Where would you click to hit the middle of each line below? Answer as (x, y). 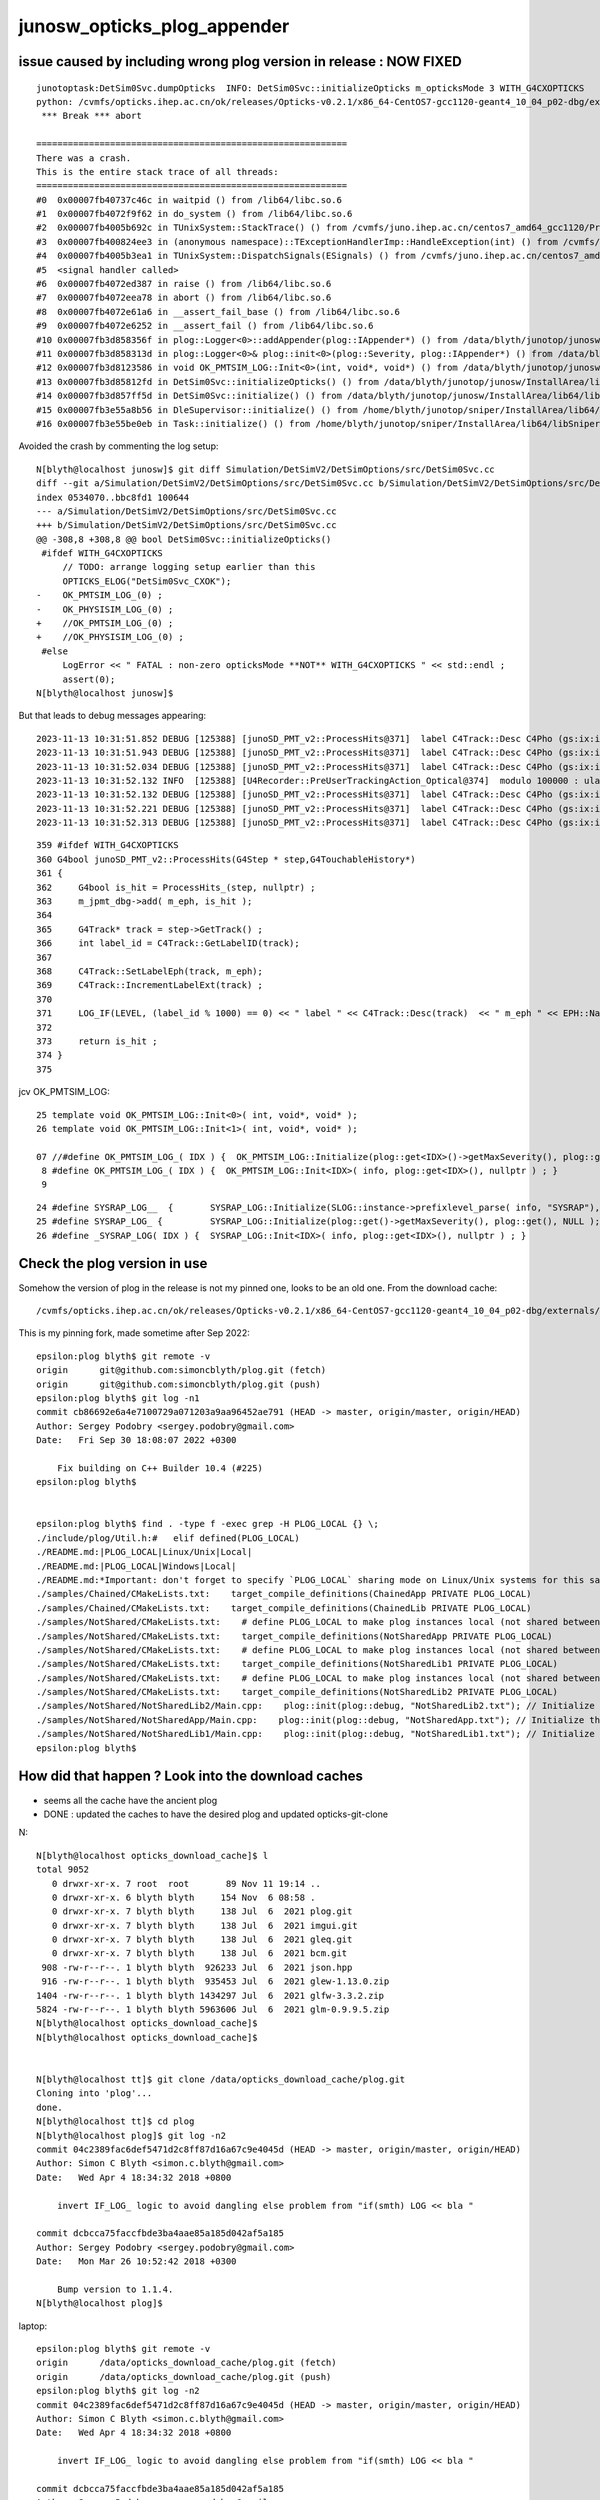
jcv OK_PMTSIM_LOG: (64, 1092)
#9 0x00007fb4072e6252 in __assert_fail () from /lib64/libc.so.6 (205, 326)
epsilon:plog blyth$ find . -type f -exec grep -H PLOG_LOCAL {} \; (207, 1524)
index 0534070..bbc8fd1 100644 (113, 497)
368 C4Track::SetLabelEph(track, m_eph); (150, 971)
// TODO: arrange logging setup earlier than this (189, 567)
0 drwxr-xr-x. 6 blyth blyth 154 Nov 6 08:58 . (183, 1897)
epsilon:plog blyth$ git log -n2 (118, 2391)
